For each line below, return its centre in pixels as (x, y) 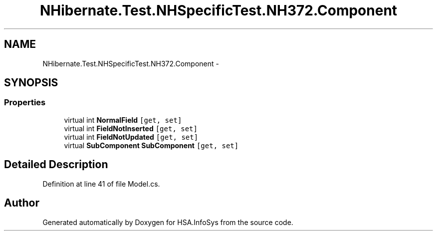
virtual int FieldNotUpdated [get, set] (131, 137)
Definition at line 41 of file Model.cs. (101, 184)
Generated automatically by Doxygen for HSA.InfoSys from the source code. (168, 222)
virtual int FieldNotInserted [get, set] (131, 128)
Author (22, 203)
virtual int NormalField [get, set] (123, 120)
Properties (25, 103)
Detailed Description (56, 165)
